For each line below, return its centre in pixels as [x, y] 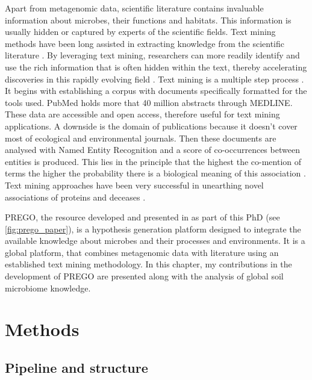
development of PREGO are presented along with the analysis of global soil [144, 276]
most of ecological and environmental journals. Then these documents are [141, 138]
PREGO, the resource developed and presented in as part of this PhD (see [142, 217]
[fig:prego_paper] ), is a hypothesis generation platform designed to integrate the [153, 229]
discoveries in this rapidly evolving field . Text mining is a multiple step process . [154, 79]
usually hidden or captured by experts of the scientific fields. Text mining [140, 32]
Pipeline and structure [76, 368]
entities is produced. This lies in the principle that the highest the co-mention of [153, 161]
